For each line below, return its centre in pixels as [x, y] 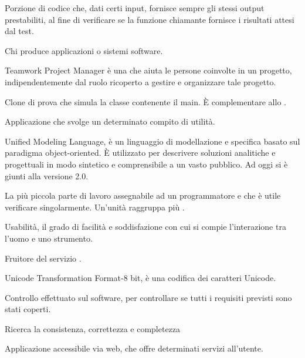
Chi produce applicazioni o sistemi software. [84, 50]
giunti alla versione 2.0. [47, 175]
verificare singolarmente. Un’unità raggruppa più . [95, 207]
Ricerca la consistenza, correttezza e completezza [93, 328]
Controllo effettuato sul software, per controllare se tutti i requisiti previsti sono [148, 297]
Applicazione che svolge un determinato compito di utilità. [110, 121]
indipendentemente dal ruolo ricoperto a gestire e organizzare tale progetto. [140, 81]
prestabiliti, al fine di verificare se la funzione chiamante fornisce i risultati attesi [150, 19]
